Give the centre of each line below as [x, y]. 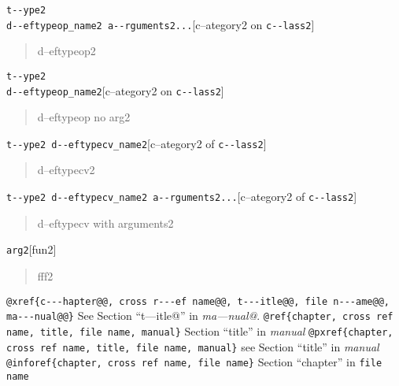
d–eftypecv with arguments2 [105, 223]
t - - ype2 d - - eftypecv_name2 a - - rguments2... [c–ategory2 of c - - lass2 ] [182, 197]
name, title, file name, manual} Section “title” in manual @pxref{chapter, [200, 330]
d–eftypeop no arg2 [84, 117]
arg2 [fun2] [31, 249]
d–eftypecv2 [66, 170]
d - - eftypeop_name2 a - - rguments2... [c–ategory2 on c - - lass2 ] [161, 24]
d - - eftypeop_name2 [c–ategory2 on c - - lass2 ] [115, 90]
